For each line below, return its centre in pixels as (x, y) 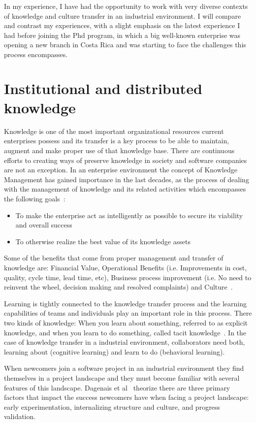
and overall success (44, 225)
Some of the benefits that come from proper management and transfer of (114, 258)
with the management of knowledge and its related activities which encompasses (125, 189)
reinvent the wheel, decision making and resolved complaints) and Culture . (118, 287)
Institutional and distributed (103, 88)
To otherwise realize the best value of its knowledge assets (103, 241)
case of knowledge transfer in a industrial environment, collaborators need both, (125, 342)
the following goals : (35, 199)
